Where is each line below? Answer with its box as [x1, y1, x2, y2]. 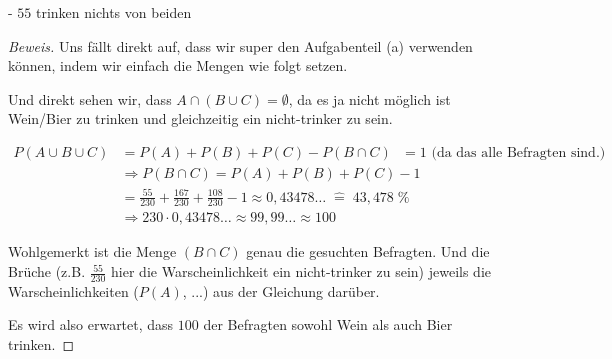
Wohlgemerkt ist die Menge [8, 241, 177, 262]
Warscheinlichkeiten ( [8, 280, 139, 301]
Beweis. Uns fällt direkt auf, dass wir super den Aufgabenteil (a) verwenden [8, 35, 473, 56]
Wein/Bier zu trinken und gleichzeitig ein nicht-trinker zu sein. [8, 108, 393, 129]
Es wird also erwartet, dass [8, 314, 174, 335]
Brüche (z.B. [8, 261, 86, 282]
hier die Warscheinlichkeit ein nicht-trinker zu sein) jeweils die [111, 261, 491, 282]
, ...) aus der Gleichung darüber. [182, 280, 380, 301]
